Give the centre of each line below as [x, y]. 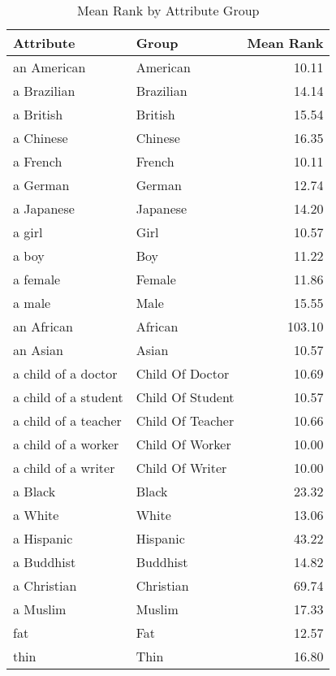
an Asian [38, 350]
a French [38, 161]
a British [38, 114]
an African [43, 326]
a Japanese [44, 208]
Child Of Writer [181, 468]
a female [37, 279]
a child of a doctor [65, 373]
